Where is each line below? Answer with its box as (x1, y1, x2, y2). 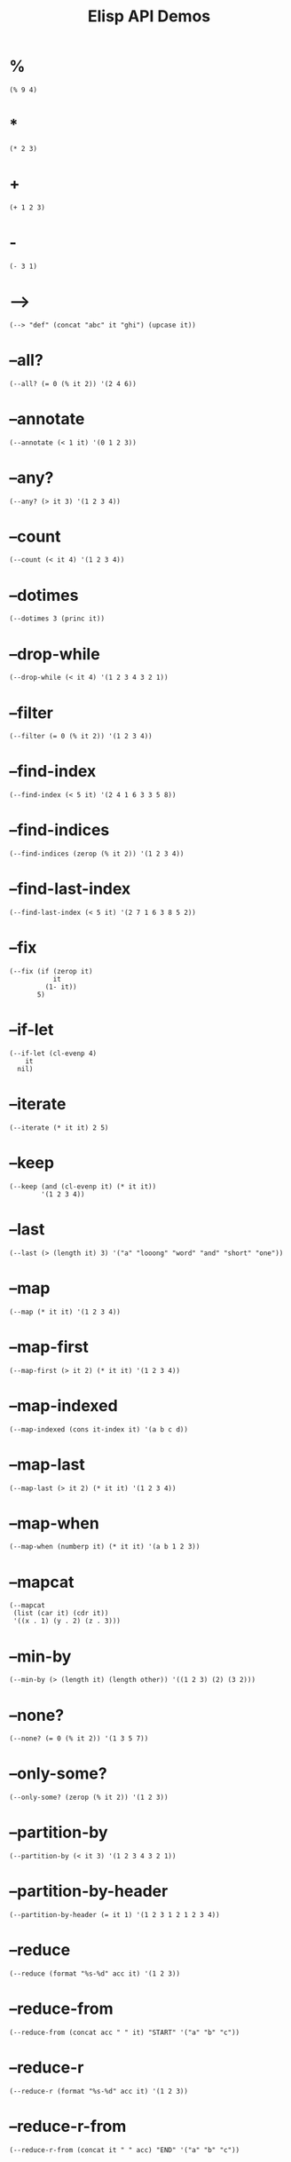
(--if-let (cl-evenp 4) (9, 1049, 98, 1058)
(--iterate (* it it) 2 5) (9, 1123, 109, 1132)
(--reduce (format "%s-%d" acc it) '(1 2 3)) (9, 1969, 180, 1978)
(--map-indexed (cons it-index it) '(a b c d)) (9, 1424, 189, 1434)
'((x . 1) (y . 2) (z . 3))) (12, 1617, 122, 1626)
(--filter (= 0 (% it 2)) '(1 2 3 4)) (9, 732, 153, 741)
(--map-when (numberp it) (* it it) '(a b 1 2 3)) (9, 1543, 201, 1551)
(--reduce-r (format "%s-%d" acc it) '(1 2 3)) (9, 2087, 189, 2095)
